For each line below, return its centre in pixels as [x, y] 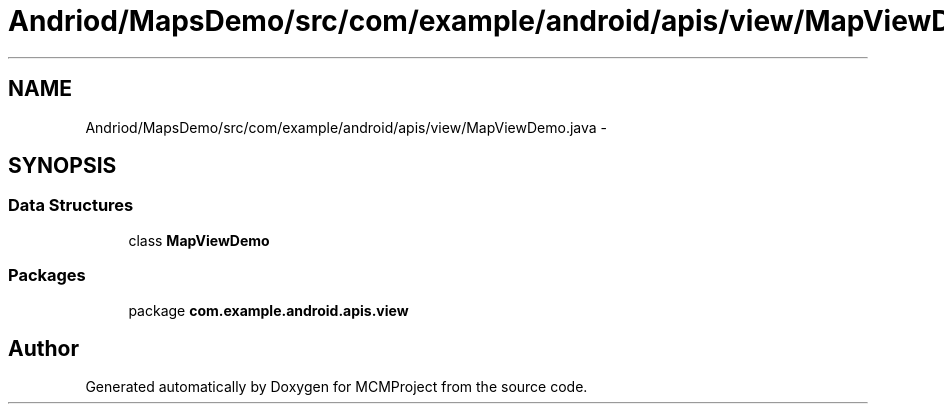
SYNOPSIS [62, 166]
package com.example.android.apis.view [268, 310]
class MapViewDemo [199, 240]
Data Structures [71, 205]
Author [43, 348]
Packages [47, 275]
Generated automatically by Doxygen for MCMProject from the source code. [336, 387]
